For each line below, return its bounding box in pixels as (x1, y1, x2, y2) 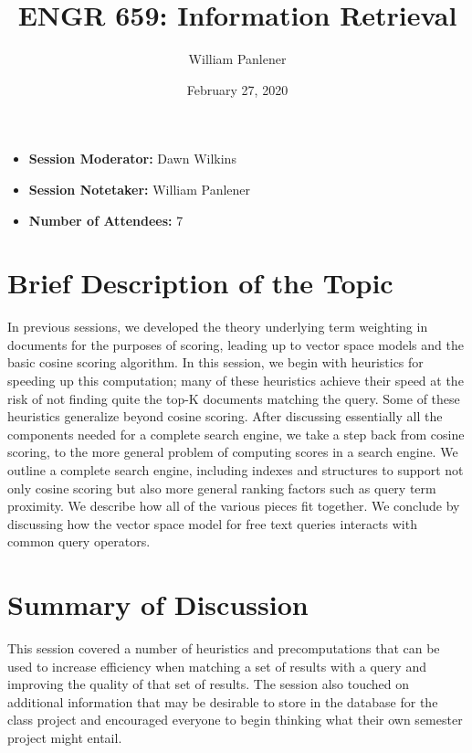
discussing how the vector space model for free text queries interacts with (7, 514, 417, 533)
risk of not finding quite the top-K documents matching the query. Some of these (7, 388, 460, 408)
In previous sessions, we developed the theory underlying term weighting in (7, 317, 428, 336)
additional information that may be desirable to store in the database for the (7, 692, 438, 711)
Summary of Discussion (7, 586, 309, 623)
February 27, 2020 (186, 80, 288, 99)
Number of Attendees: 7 (28, 210, 184, 229)
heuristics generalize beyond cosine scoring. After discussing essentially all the (7, 407, 443, 426)
